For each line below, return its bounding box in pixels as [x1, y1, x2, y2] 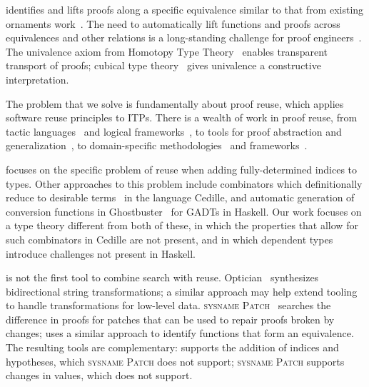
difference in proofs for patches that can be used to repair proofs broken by [6, 311, 335, 326]
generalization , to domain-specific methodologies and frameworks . [6, 138, 308, 153]
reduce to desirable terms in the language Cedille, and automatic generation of [6, 190, 355, 205]
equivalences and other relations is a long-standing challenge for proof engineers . [6, 30, 362, 45]
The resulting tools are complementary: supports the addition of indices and [6, 340, 339, 355]
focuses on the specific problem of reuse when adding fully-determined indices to [6, 161, 358, 176]
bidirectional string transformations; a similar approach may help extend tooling [6, 283, 358, 298]
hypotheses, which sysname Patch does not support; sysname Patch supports [6, 353, 345, 368]
